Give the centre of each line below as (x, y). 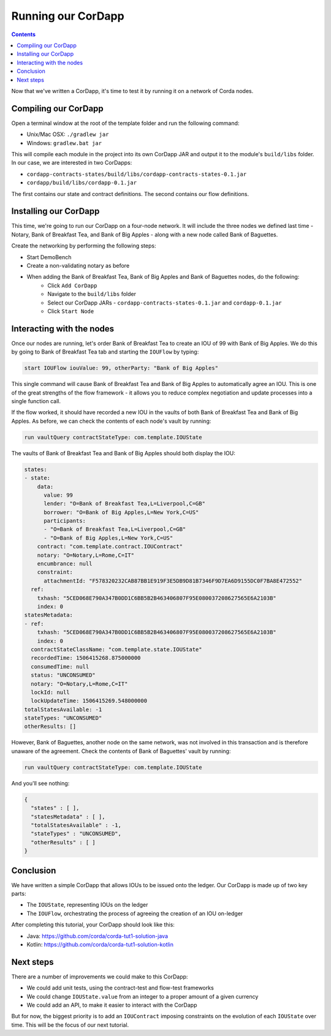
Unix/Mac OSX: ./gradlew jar (68, 134)
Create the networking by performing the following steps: (84, 246)
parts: (19, 894)
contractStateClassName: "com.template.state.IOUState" (116, 649)
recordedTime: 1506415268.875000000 (86, 658)
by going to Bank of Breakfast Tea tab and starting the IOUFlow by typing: (105, 352)
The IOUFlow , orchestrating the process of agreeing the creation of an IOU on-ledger (135, 913)
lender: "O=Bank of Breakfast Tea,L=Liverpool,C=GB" (124, 504)
